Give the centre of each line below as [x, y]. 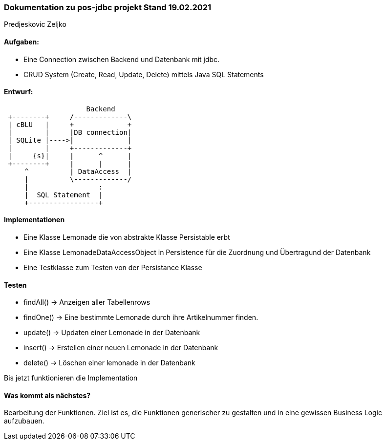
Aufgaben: [21, 42]
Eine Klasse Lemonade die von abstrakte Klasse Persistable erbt [127, 237]
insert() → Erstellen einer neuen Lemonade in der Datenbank [121, 348]
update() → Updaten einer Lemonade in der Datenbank [112, 333]
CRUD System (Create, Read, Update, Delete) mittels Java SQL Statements [144, 74]
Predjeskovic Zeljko [35, 24]
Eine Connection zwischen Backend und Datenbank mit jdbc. [122, 59]
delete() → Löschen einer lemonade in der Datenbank [109, 363]
